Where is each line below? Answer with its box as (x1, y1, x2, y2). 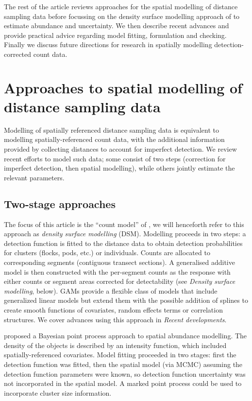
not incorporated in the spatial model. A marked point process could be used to (4, 378, 242, 388)
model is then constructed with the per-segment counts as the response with (4, 266, 231, 277)
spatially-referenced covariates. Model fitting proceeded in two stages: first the (4, 349, 236, 360)
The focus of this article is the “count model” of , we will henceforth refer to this (4, 219, 244, 229)
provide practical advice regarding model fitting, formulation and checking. (4, 30, 227, 40)
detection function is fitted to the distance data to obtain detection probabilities (4, 238, 243, 248)
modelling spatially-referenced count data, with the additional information (4, 134, 225, 144)
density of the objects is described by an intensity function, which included (4, 340, 227, 350)
